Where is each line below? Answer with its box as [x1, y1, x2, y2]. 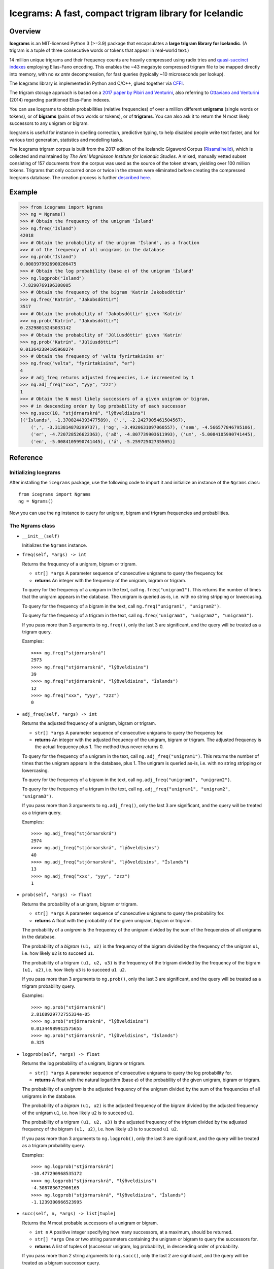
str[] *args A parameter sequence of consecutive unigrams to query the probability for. [35, 910, 225, 916]
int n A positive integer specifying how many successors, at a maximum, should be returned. [35, 1229, 233, 1235]
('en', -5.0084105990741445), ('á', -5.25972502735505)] [30, 439, 176, 444]
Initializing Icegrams [9, 469, 61, 476]
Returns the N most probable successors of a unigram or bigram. [22, 1220, 158, 1226]
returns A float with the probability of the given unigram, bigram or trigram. [35, 917, 192, 923]
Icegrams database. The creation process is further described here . [9, 174, 152, 180]
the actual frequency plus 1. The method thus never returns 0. [35, 744, 164, 750]
